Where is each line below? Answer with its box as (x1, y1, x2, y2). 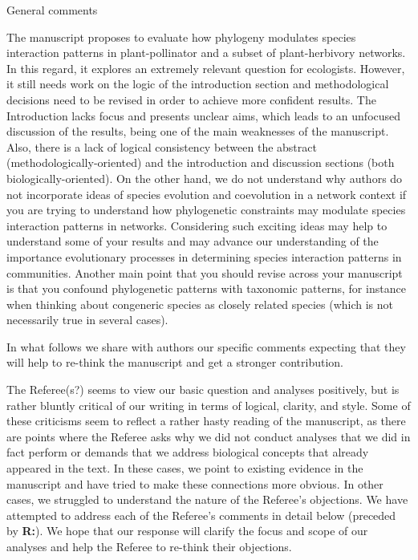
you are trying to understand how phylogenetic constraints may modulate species (6, 201, 406, 218)
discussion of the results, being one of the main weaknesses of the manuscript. (6, 123, 389, 140)
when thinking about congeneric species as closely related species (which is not (6, 295, 394, 312)
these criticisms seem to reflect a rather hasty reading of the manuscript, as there (6, 412, 406, 429)
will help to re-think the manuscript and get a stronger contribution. (6, 354, 343, 371)
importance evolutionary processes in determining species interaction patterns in (6, 248, 402, 265)
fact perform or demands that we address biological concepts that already (6, 444, 369, 461)
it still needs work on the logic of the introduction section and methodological (6, 75, 389, 92)
